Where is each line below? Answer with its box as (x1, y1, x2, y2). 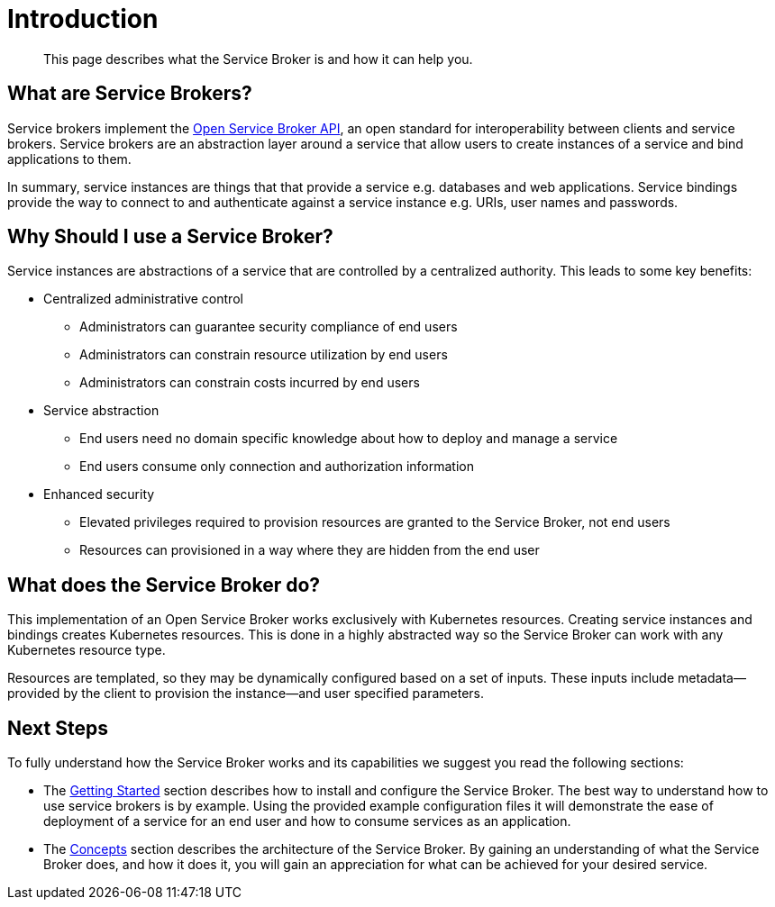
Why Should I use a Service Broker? (7, 225, 333, 249)
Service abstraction (43, 403, 160, 419)
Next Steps (7, 716, 108, 739)
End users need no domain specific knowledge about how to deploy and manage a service (79, 431, 618, 447)
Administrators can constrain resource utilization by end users (79, 347, 448, 363)
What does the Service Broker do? (7, 573, 321, 596)
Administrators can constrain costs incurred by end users (79, 375, 420, 391)
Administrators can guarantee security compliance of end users (79, 319, 458, 335)
